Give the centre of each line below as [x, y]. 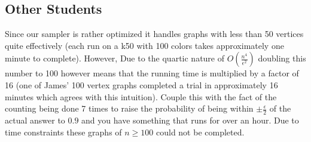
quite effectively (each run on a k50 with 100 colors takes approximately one [144, 45]
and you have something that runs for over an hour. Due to [190, 120]
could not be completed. [200, 132]
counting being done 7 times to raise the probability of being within [129, 108]
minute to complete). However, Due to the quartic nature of [115, 58]
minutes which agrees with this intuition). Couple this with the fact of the [141, 96]
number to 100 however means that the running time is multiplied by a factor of [152, 73]
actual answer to [35, 120]
